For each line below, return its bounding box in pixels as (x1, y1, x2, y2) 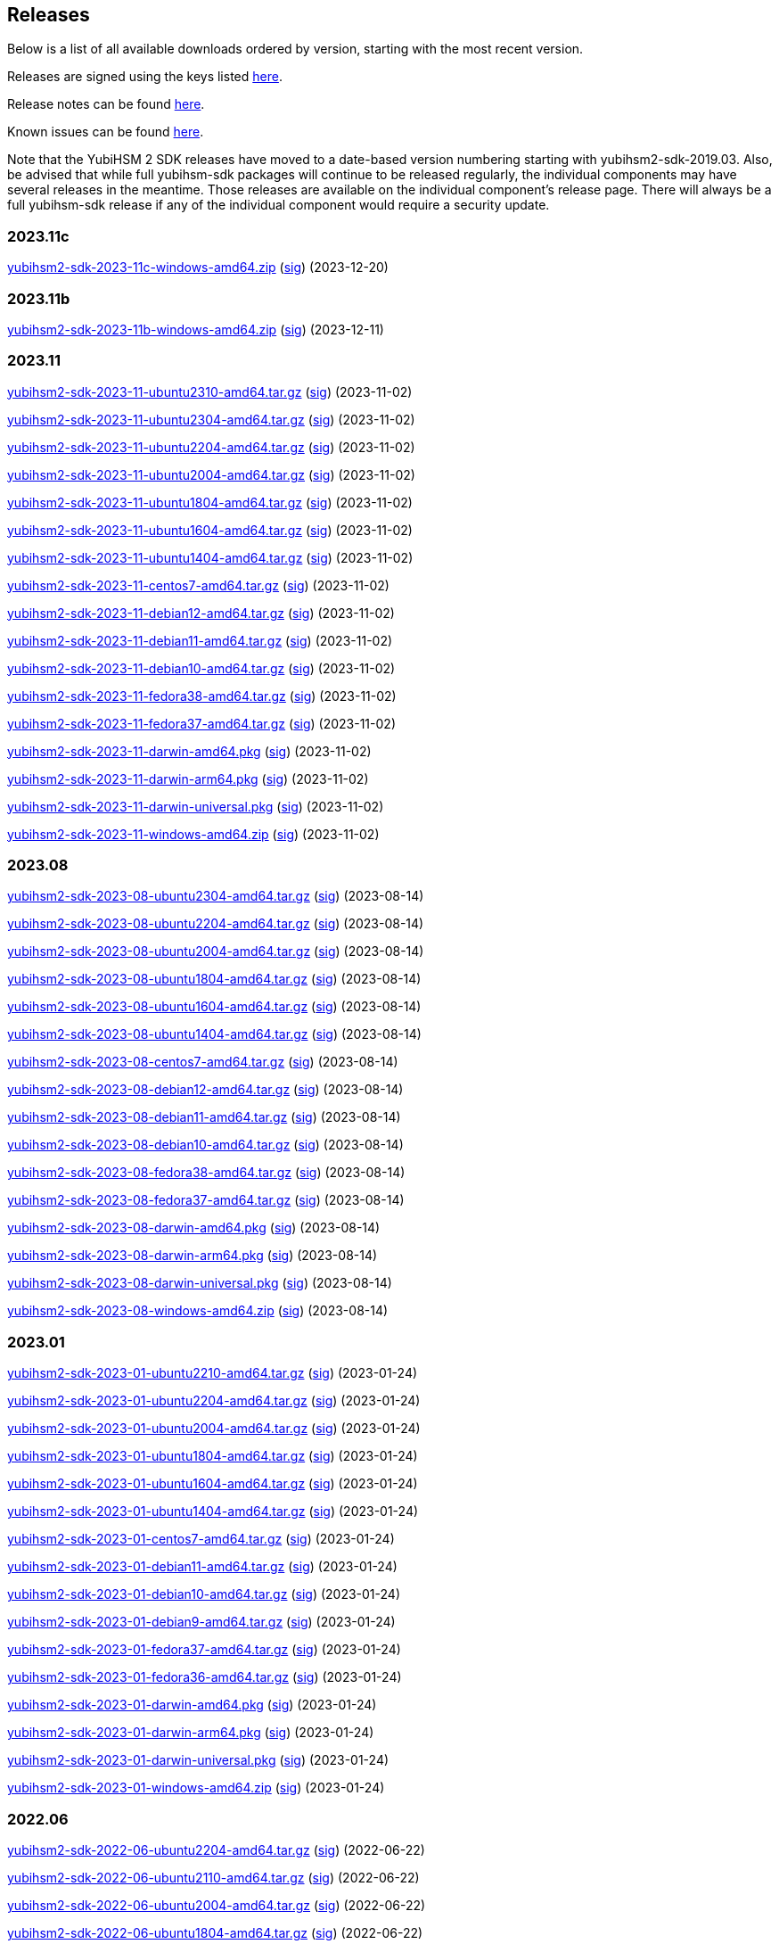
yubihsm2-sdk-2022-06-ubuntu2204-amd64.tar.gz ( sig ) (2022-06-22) (7, 1841, 425, 1858)
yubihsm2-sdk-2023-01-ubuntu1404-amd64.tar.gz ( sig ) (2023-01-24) (7, 1503, 419, 1520)
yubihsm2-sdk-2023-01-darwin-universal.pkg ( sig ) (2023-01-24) (7, 1752, 389, 1768)
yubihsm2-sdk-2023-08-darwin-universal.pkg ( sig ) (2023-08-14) (7, 1275, 392, 1291)
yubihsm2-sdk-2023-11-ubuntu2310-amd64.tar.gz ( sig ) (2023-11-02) (7, 383, 413, 400)
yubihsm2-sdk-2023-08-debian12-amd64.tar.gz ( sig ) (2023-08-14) (7, 1082, 404, 1098)
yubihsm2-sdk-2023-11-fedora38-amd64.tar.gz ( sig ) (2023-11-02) (7, 688, 397, 704)
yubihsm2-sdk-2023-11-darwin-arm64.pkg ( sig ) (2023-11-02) (7, 770, 369, 787)
